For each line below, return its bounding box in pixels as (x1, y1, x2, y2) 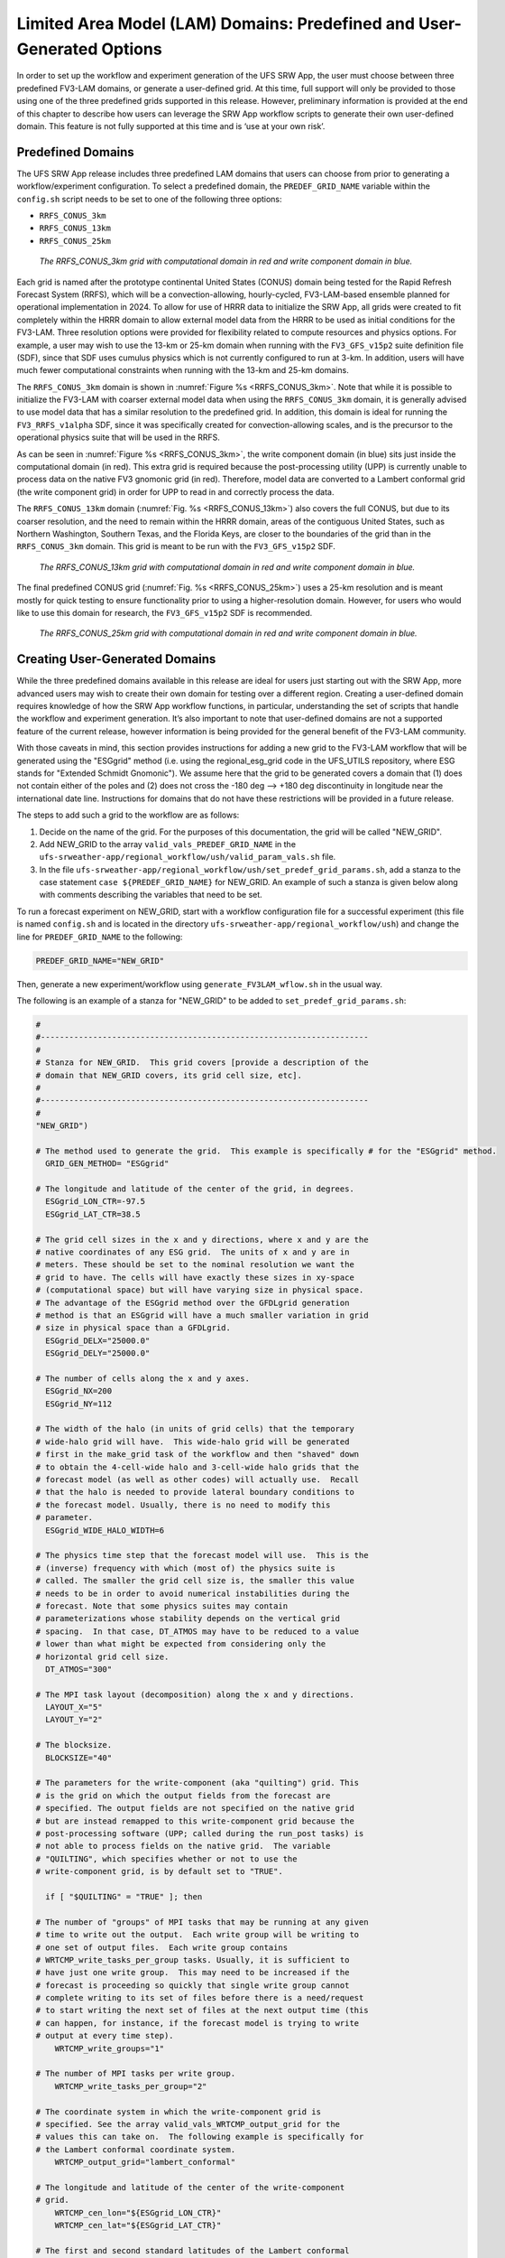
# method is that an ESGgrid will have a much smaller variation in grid (35, 1310, 369, 1320)
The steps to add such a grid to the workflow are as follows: (16, 809, 240, 821)
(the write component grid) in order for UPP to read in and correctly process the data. (16, 486, 335, 497)
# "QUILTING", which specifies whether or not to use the (35, 1853, 298, 1864)
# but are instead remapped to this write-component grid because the (35, 1815, 355, 1826)
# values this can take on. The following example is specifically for (35, 2132, 364, 2142)
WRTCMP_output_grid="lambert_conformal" (54, 2157, 236, 2168)
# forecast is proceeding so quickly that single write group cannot (35, 1980, 350, 1991)
